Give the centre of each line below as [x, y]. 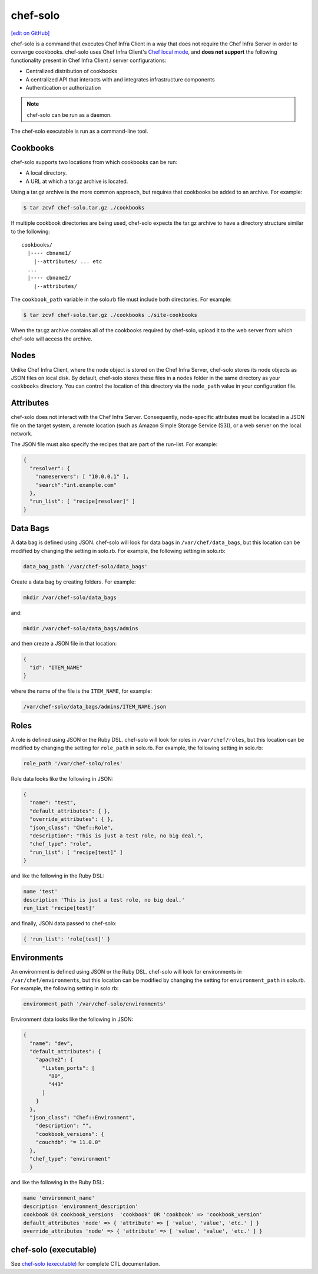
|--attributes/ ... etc [68, 261]
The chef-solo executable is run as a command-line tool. [79, 131]
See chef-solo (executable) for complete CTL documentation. [85, 1264]
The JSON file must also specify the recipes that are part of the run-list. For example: [114, 444]
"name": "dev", [52, 1043]
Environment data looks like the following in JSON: [72, 1019]
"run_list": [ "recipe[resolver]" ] [82, 501]
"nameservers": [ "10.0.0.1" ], [82, 477]
